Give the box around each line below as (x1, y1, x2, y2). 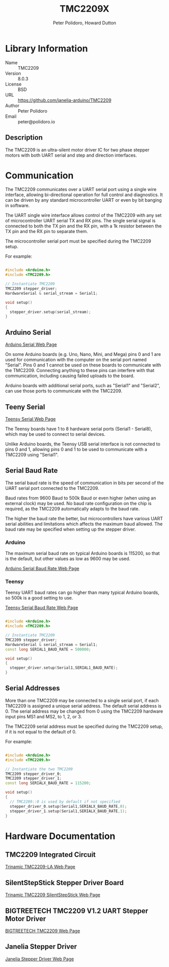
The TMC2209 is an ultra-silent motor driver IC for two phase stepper (5, 147, 150, 153)
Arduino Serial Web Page (5, 342, 57, 348)
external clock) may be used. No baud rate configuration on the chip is (5, 500, 152, 506)
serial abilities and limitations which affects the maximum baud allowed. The (5, 521, 163, 527)
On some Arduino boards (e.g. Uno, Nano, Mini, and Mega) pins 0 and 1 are (5, 351, 161, 357)
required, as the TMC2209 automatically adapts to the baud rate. (5, 505, 140, 512)
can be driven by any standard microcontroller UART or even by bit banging (5, 197, 162, 203)
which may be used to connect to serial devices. (5, 431, 106, 437)
